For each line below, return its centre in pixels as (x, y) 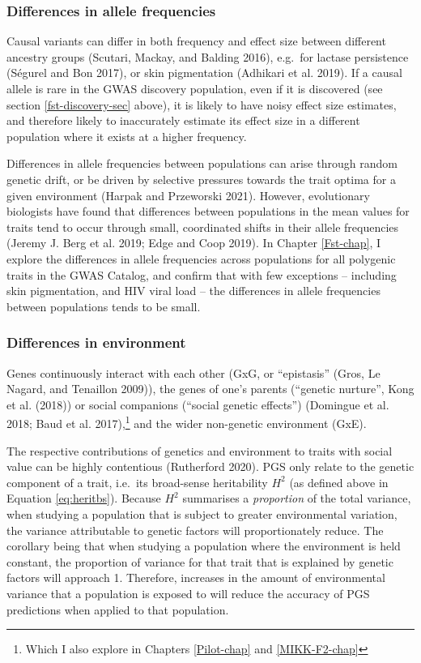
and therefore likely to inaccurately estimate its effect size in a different (183, 120)
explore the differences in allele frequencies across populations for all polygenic (201, 258)
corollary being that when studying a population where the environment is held (204, 546)
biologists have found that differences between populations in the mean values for (208, 211)
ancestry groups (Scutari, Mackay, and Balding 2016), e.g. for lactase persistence (208, 56)
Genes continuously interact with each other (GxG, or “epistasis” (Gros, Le (193, 372)
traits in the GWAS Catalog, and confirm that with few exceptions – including (202, 274)
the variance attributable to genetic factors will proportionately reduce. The (195, 530)
